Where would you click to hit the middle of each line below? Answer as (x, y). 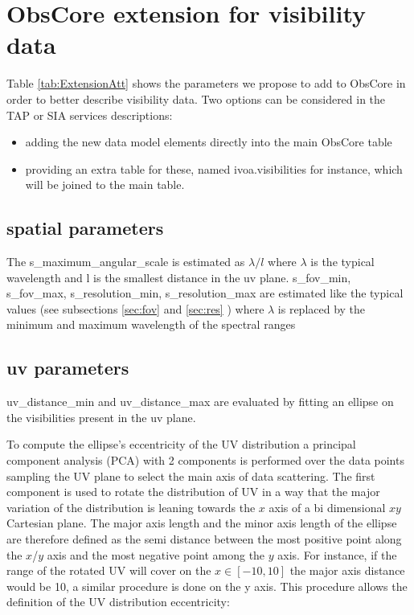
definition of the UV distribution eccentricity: (118, 602)
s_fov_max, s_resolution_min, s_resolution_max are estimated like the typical (205, 293)
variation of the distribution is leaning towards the (131, 507)
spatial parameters (85, 228)
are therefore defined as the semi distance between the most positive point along (204, 539)
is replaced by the (322, 308)
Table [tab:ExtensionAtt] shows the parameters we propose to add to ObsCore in (206, 83)
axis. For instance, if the (337, 554)
